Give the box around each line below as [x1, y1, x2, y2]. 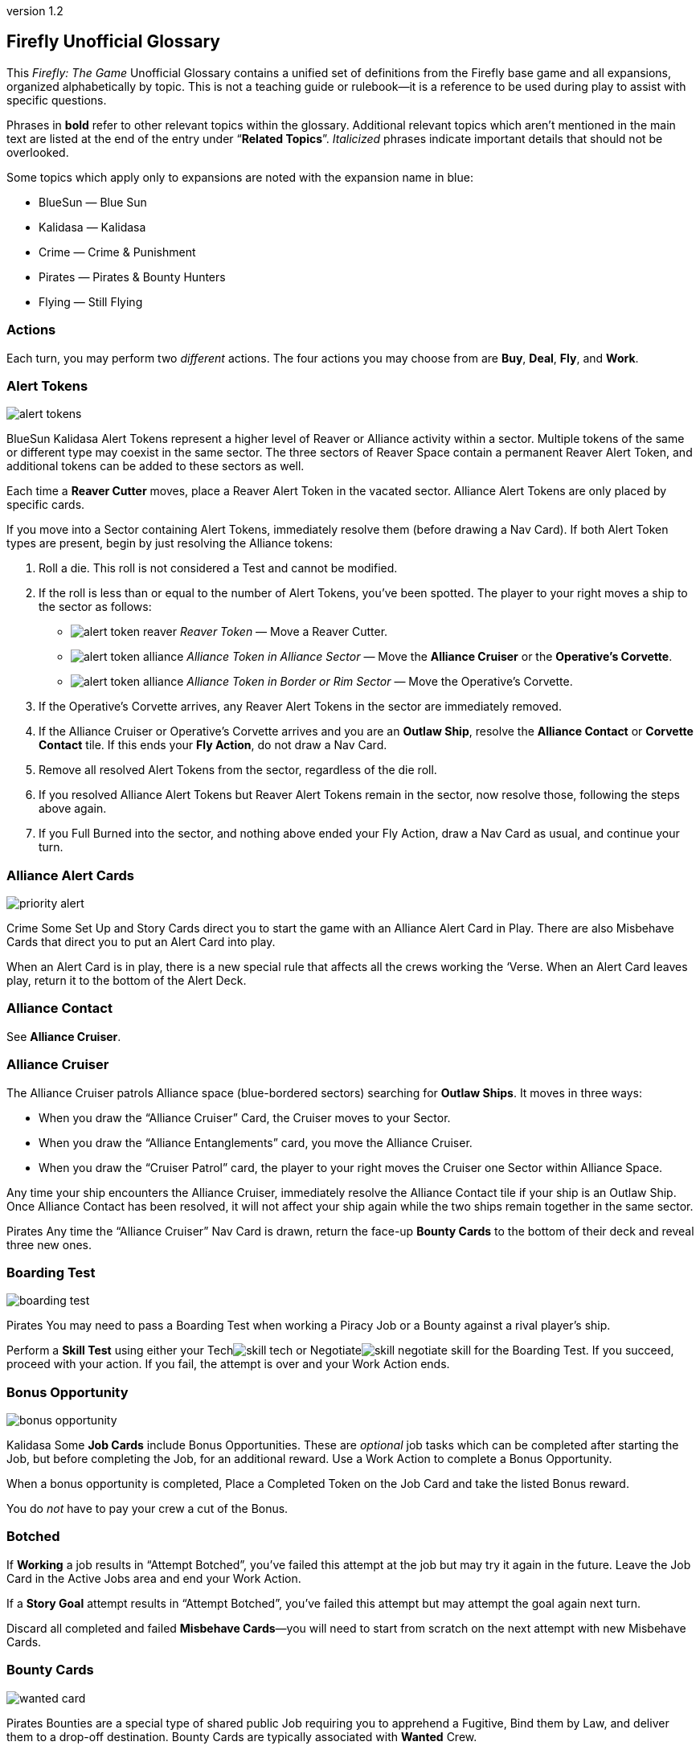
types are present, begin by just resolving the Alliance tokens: [6, 536, 334, 551]
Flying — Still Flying [39, 294, 143, 309]
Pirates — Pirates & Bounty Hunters [39, 269, 226, 284]
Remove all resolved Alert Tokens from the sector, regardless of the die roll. [39, 763, 437, 777]
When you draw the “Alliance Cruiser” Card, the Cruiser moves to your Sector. [39, 1110, 451, 1125]
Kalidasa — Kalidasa [39, 219, 146, 234]
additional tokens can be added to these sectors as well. [6, 459, 305, 473]
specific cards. [6, 498, 85, 512]
